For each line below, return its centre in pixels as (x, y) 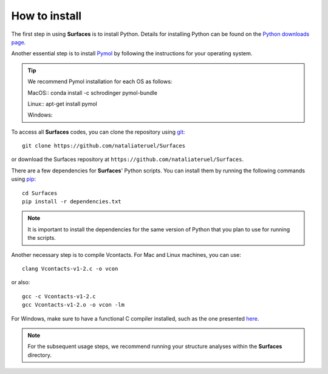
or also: (21, 282)
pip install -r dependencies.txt (72, 202)
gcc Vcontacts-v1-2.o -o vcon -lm (73, 305)
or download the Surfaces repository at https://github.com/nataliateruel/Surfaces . (128, 159)
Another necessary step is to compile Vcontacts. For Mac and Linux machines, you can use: (126, 254)
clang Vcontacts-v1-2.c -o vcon (70, 268)
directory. (39, 355)
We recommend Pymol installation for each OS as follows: (100, 81)
